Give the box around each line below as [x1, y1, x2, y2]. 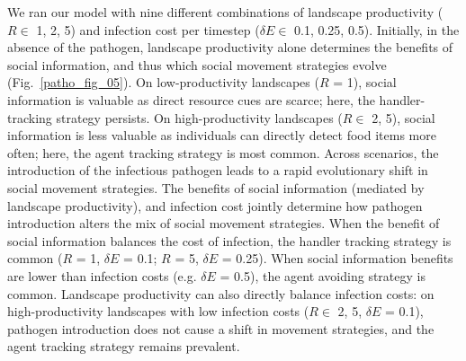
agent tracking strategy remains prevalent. [7, 337, 240, 356]
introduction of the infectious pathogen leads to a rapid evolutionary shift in [7, 161, 428, 180]
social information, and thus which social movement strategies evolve [7, 55, 387, 74]
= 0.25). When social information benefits [221, 249, 453, 268]
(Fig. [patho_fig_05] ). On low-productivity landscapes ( [7, 73, 319, 92]
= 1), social [333, 73, 397, 92]
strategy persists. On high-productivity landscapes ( [56, 108, 343, 127]
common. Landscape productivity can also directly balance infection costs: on [7, 284, 435, 303]
